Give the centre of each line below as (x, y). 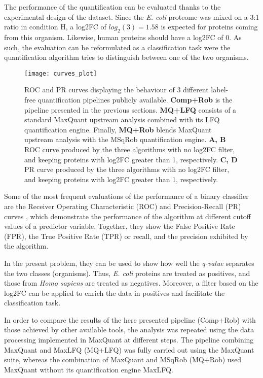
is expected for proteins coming (209, 27)
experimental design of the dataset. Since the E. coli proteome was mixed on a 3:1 (132, 16)
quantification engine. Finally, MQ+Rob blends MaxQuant (118, 129)
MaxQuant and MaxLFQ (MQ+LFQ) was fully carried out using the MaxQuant (129, 349)
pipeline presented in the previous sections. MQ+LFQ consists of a (130, 109)
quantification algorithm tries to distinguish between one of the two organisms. (126, 57)
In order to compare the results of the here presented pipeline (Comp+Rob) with (130, 319)
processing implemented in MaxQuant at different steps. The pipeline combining (129, 340)
